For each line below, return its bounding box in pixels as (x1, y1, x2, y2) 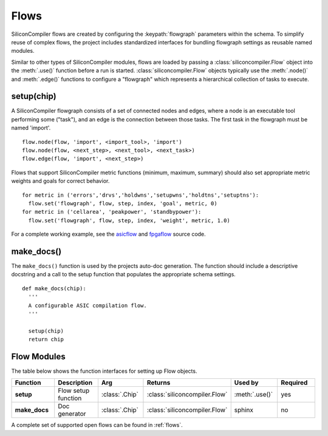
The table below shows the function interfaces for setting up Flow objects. (11, 367, 197, 375)
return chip (28, 336, 64, 343)
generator (58, 410, 86, 418)
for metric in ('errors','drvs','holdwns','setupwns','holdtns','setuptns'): (22, 191, 259, 199)
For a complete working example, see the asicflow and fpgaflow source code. (11, 231, 206, 238)
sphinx (234, 406, 254, 414)
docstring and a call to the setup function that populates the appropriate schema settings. (11, 271, 236, 278)
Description (58, 378, 93, 387)
